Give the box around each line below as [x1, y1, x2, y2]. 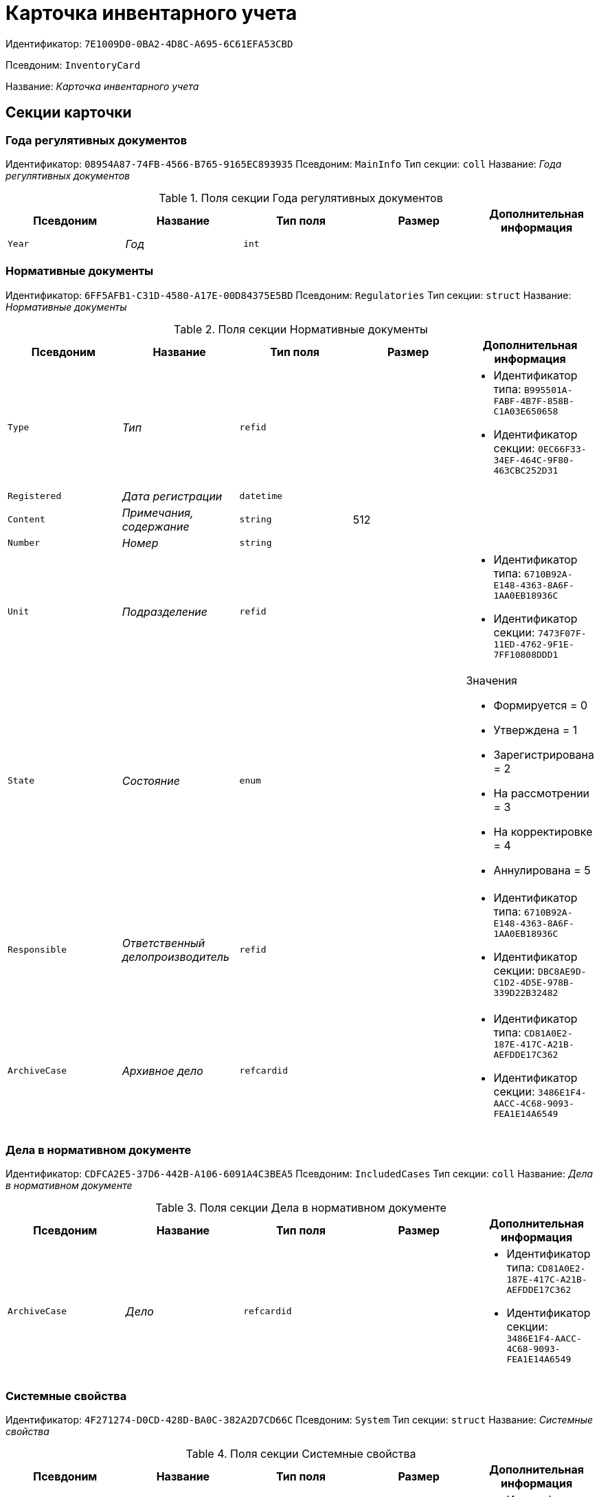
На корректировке [493, 824, 593, 839]
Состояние [122, 773, 180, 788]
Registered [8, 491, 62, 502]
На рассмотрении [493, 786, 590, 800]
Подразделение [122, 604, 208, 619]
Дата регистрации [122, 489, 223, 503]
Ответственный [122, 935, 205, 950]
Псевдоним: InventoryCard [5, 58, 141, 71]
